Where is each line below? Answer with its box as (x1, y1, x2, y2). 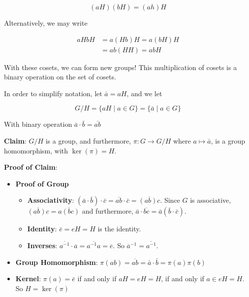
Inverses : (27, 240, 58, 251)
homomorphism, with (4, 145, 68, 155)
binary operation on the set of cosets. (4, 72, 116, 82)
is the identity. (97, 223, 141, 234)
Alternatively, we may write (4, 18, 88, 28)
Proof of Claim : (4, 162, 58, 172)
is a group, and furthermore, (45, 136, 131, 146)
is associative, (190, 195, 231, 205)
